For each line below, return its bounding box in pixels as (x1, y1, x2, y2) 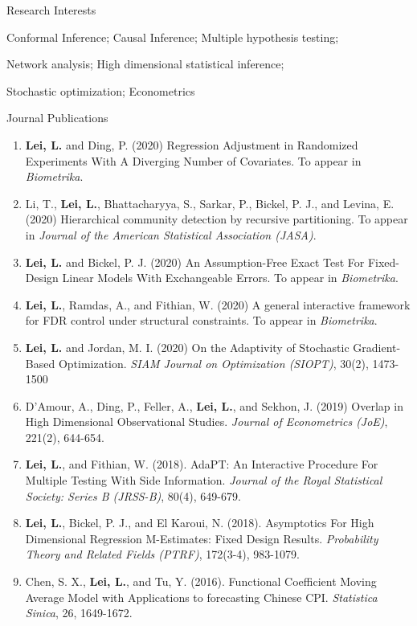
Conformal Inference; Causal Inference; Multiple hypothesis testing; (6, 28, 339, 45)
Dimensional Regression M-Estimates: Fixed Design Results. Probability (25, 530, 378, 546)
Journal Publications (6, 109, 108, 126)
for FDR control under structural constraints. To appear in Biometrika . (25, 312, 378, 329)
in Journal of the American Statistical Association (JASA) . (25, 226, 317, 243)
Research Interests (6, 2, 96, 18)
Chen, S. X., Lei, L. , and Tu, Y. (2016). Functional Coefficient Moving (25, 573, 377, 590)
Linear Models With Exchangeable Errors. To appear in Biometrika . (62, 269, 399, 286)
